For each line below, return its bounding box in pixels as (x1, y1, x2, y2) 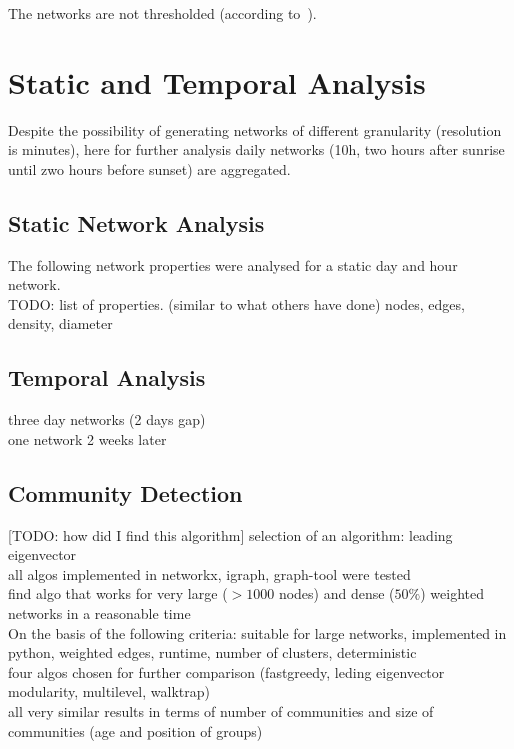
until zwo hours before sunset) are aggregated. (8, 158, 291, 179)
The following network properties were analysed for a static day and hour (8, 254, 458, 275)
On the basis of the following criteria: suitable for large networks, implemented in (8, 622, 507, 643)
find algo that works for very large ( (8, 583, 228, 604)
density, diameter (8, 313, 113, 334)
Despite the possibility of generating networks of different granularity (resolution (8, 119, 502, 140)
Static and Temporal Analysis (8, 61, 426, 102)
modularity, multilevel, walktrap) (8, 681, 210, 702)
